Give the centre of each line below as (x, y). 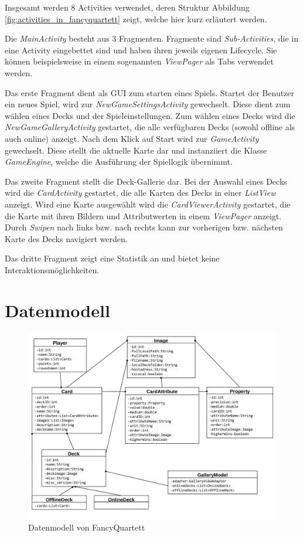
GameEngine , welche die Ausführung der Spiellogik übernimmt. (119, 162)
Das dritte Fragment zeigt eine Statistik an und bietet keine (112, 258)
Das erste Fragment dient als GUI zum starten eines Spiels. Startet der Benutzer (150, 92)
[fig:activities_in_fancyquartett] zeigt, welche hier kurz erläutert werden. (136, 18)
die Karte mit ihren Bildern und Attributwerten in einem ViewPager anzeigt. (143, 215)
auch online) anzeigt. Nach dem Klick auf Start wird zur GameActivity (132, 138)
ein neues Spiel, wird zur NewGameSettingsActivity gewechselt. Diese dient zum (148, 104)
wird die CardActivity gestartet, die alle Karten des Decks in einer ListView (140, 193)
